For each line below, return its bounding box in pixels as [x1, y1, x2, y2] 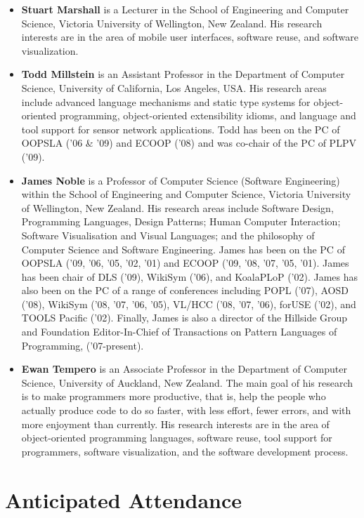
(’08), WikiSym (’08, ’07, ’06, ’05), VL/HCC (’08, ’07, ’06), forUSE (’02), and [21, 296, 356, 311]
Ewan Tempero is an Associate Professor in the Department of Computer [21, 361, 347, 376]
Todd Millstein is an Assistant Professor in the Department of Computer [21, 67, 345, 81]
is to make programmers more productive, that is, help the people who [21, 389, 326, 404]
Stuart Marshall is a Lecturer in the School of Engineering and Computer [21, 2, 349, 16]
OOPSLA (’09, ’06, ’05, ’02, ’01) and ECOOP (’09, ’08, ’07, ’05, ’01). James [21, 255, 349, 270]
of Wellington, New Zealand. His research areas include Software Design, [21, 200, 334, 215]
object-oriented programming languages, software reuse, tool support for [21, 430, 332, 445]
